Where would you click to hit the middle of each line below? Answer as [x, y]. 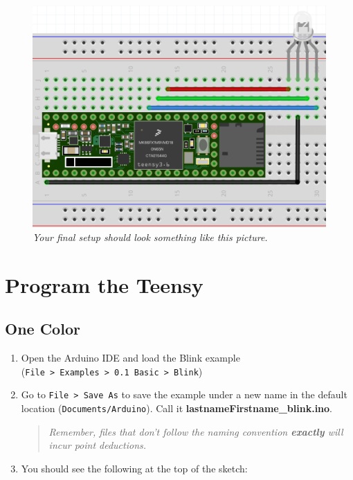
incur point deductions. [98, 445]
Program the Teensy [104, 284]
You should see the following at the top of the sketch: [134, 468]
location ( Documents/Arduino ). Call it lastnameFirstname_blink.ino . [177, 408]
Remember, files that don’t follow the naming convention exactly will [196, 431]
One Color [43, 329]
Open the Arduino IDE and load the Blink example [130, 358]
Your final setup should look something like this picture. [150, 237]
